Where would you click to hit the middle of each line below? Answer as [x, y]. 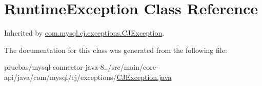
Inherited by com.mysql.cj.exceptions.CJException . [84, 33]
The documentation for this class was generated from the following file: [116, 50]
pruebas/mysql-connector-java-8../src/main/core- [81, 67]
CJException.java [144, 77]
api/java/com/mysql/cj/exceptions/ [61, 77]
